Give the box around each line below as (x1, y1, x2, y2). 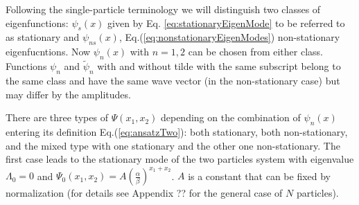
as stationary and (6, 30, 80, 44)
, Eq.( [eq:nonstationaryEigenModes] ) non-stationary (119, 30, 340, 44)
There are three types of (6, 110, 108, 125)
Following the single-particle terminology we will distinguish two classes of (6, 2, 321, 16)
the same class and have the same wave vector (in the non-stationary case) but (6, 73, 340, 87)
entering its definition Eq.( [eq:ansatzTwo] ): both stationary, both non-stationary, (6, 124, 348, 139)
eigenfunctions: (6, 15, 69, 30)
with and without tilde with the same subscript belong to (97, 59, 341, 73)
